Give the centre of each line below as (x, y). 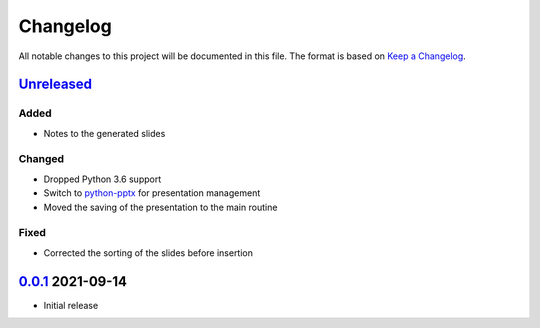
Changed (41, 159)
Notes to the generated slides (104, 133)
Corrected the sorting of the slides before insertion (148, 252)
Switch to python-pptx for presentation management (152, 193)
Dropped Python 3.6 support (102, 179)
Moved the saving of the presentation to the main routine (160, 207)
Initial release (71, 305)
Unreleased (55, 84)
